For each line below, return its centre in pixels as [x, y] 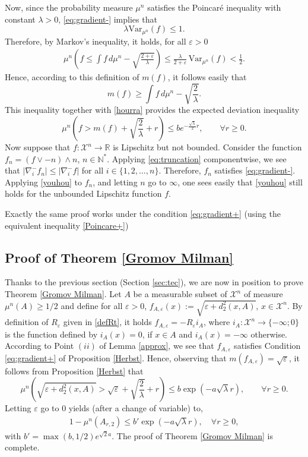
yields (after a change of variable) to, [136, 408]
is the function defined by [51, 334]
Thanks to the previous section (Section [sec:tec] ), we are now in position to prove [154, 282]
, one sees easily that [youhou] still [240, 182]
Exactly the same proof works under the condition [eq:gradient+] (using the [143, 214]
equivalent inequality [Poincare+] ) [67, 225]
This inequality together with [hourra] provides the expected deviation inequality [152, 110]
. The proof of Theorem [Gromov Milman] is [192, 435]
